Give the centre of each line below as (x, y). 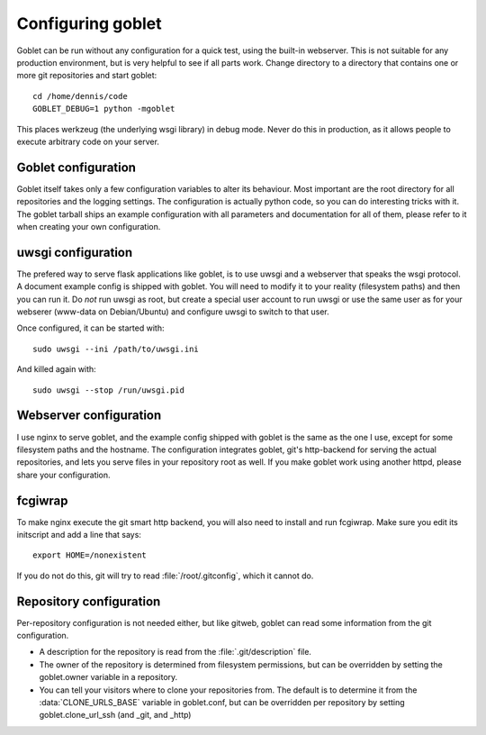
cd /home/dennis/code (80, 96)
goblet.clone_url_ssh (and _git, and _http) (115, 715)
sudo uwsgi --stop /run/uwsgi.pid (108, 390)
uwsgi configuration (75, 252)
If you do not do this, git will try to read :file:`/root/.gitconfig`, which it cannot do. (165, 576)
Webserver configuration (89, 416)
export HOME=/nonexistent (90, 555)
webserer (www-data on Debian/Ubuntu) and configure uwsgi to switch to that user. (173, 312)
